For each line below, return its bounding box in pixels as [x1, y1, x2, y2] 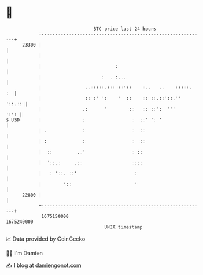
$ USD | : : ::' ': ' [6, 116, 163, 123]
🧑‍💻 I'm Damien [6, 249, 43, 257]
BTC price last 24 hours [93, 26, 157, 32]
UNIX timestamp [104, 224, 143, 230]
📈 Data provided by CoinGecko [6, 235, 86, 243]
